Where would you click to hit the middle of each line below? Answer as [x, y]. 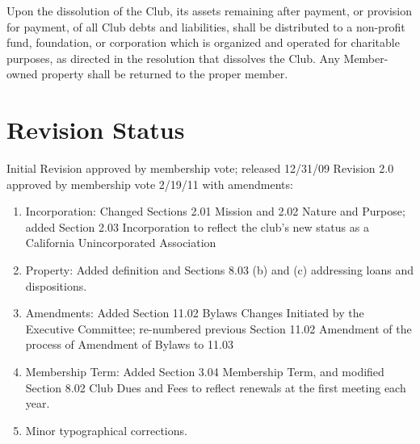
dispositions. [56, 285]
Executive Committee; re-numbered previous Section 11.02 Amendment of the [218, 328]
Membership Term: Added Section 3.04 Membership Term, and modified [205, 372]
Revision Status [96, 130]
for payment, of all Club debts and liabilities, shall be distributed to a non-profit [206, 26]
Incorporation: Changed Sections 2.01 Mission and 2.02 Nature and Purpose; [215, 211]
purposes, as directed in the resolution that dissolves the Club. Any [173, 58]
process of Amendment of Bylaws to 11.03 [129, 344]
